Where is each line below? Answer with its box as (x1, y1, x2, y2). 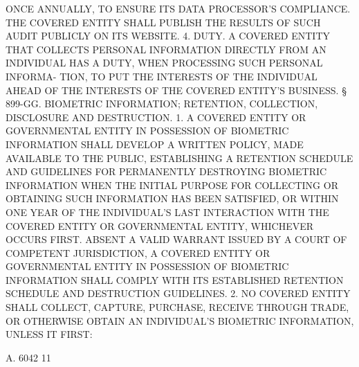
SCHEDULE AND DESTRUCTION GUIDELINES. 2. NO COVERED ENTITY (6, 286, 351, 301)
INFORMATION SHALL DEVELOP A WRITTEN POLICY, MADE (6, 136, 304, 151)
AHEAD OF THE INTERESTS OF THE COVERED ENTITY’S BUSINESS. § (6, 82, 347, 97)
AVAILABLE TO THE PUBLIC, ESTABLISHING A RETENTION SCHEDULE (6, 150, 353, 165)
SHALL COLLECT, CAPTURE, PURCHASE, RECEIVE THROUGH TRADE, (6, 300, 349, 314)
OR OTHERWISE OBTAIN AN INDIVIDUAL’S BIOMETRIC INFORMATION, (6, 313, 354, 328)
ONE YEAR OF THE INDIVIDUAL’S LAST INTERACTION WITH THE (6, 204, 329, 219)
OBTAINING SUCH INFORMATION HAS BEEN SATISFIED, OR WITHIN (6, 191, 339, 206)
